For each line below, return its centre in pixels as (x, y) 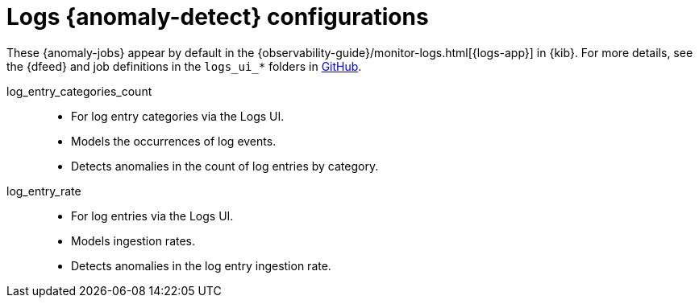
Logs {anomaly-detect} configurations (218, 17)
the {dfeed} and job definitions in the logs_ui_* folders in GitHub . (184, 66)
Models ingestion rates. (133, 240)
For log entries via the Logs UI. (152, 216)
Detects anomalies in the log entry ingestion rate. (201, 265)
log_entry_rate (44, 191)
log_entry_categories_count (79, 91)
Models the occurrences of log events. (174, 141)
